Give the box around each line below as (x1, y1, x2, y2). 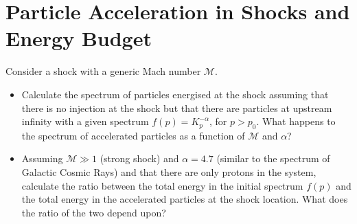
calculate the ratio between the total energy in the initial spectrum (21, 178, 303, 192)
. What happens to (256, 114, 336, 128)
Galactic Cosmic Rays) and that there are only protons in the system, (21, 165, 316, 179)
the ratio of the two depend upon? (21, 205, 166, 219)
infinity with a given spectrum (21, 114, 149, 128)
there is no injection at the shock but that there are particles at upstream (21, 100, 332, 115)
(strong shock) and (100, 151, 179, 166)
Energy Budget (5, 24, 152, 52)
